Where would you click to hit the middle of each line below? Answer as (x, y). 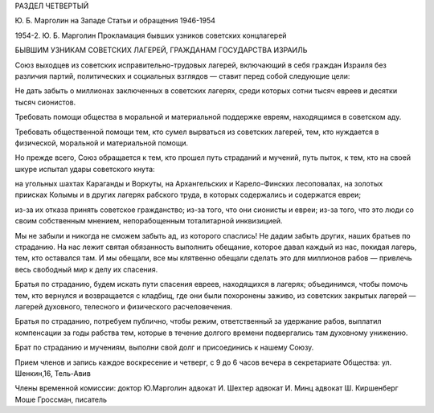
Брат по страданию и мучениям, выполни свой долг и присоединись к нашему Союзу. (164, 348)
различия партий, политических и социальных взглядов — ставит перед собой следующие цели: (182, 76)
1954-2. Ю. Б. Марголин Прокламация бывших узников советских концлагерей (151, 35)
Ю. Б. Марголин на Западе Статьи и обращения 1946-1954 (115, 21)
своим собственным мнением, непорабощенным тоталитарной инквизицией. (149, 221)
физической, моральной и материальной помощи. (102, 143)
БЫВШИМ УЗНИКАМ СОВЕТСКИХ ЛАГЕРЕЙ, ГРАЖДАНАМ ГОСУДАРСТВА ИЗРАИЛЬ (161, 50)
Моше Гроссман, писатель (61, 399)
